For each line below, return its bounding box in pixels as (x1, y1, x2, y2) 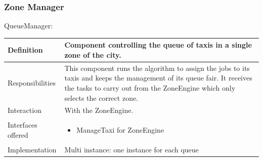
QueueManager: (4, 20, 53, 31)
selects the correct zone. (64, 92, 139, 103)
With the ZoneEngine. (64, 105, 134, 115)
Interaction (8, 105, 41, 115)
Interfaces (8, 119, 37, 130)
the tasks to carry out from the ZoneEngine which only (64, 82, 236, 93)
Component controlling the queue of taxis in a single (64, 39, 252, 50)
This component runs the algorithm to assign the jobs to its (64, 62, 250, 73)
